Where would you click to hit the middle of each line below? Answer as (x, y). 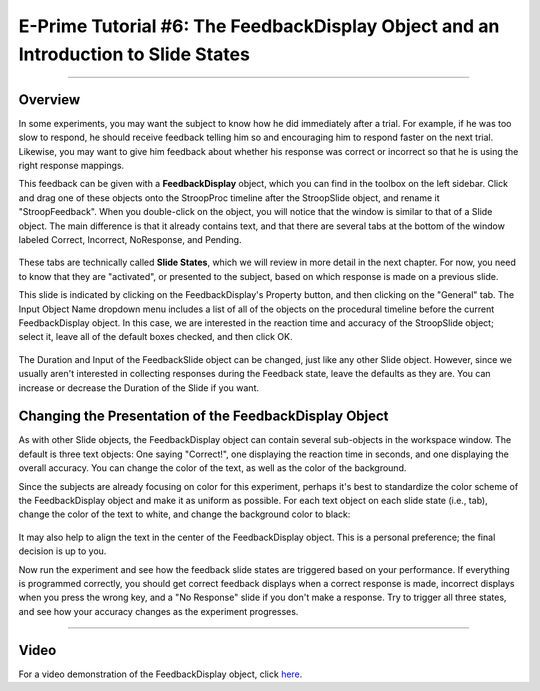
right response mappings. (71, 166)
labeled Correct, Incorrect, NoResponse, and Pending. (130, 239)
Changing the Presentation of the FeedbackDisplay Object (203, 416)
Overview (49, 99)
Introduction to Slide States (134, 54)
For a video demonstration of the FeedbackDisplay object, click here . (160, 674)
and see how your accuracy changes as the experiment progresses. (158, 611)
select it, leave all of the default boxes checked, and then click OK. (155, 337)
